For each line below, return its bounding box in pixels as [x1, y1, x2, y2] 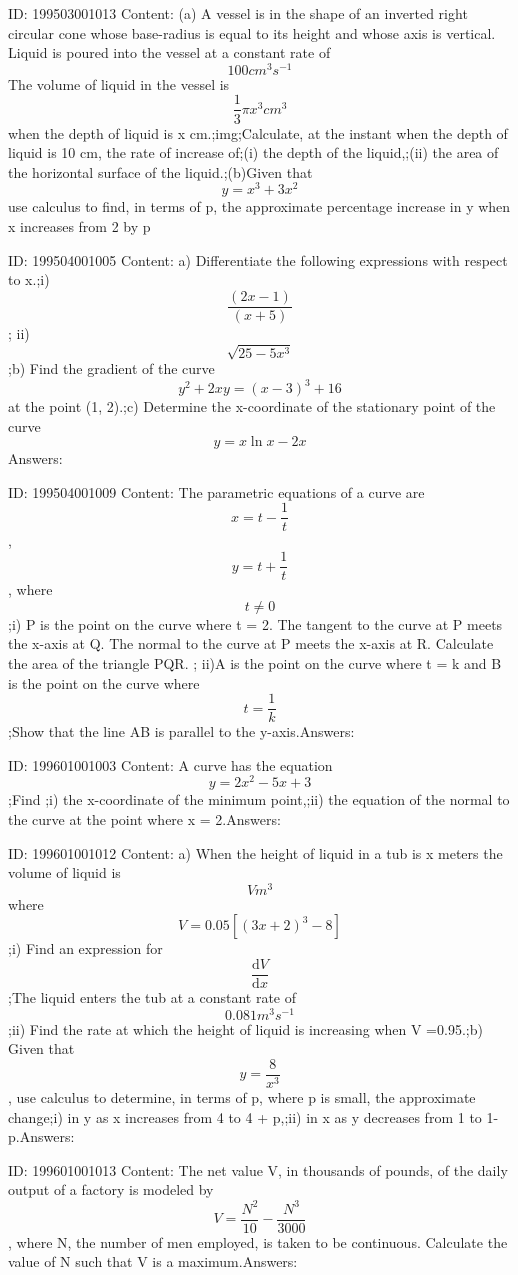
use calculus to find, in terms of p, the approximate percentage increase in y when [8, 196, 511, 217]
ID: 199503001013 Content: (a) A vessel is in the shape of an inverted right [8, 3, 468, 23]
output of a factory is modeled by [8, 1179, 214, 1200]
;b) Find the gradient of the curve [8, 357, 215, 378]
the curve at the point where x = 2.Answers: [8, 809, 281, 830]
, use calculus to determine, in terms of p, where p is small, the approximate [8, 1087, 476, 1108]
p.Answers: [8, 1126, 75, 1147]
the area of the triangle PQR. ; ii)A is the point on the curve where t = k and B [8, 652, 502, 673]
